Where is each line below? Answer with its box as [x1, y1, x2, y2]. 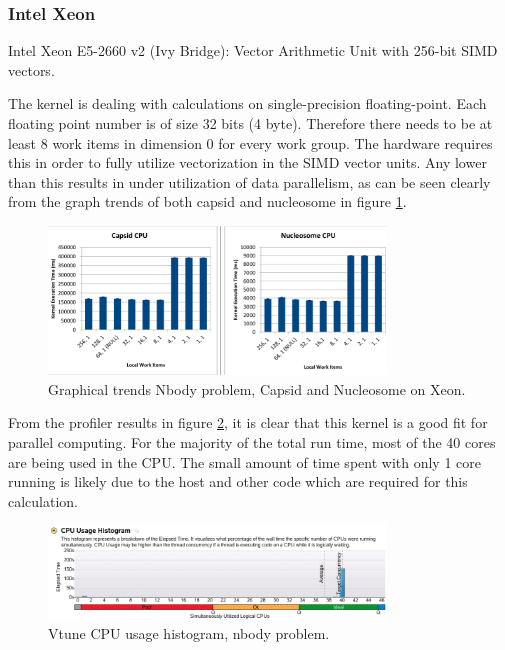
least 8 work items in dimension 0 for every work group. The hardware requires [8, 132, 493, 153]
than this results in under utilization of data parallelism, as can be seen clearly [8, 171, 491, 192]
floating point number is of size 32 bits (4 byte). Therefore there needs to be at [8, 113, 493, 133]
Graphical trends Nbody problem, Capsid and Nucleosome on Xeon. [48, 378, 466, 399]
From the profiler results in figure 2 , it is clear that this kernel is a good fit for [8, 412, 488, 433]
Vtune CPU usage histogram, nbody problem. [48, 623, 330, 644]
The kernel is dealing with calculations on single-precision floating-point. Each [8, 93, 487, 114]
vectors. [8, 59, 55, 80]
